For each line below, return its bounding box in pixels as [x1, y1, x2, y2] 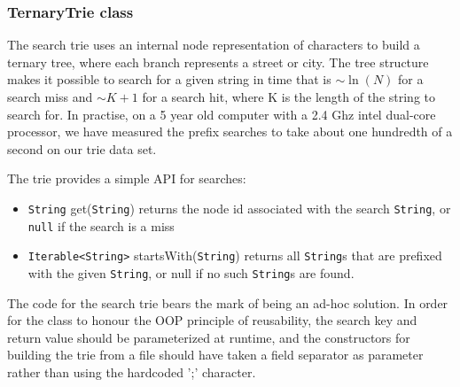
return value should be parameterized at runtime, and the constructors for [7, 328, 410, 346]
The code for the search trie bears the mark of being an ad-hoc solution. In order [7, 293, 448, 312]
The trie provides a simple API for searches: [7, 169, 246, 188]
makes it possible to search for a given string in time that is [7, 70, 331, 89]
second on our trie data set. [7, 139, 157, 158]
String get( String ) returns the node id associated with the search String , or [27, 198, 451, 217]
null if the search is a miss [27, 216, 175, 235]
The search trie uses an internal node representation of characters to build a [7, 35, 420, 54]
